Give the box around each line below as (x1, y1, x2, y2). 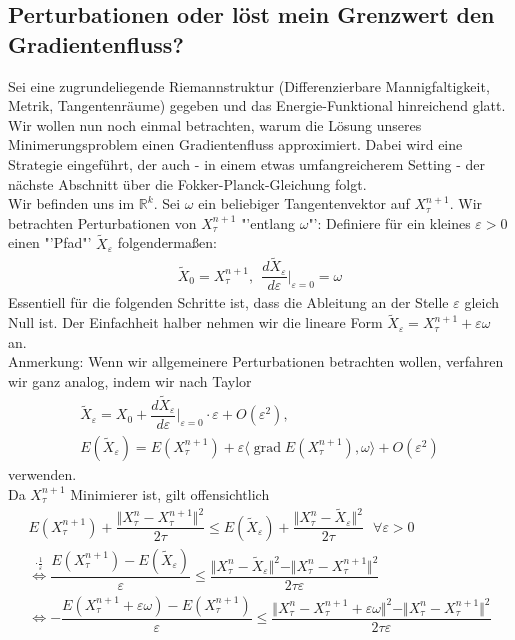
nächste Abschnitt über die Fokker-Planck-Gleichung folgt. (8, 173, 367, 194)
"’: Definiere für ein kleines (308, 212, 471, 233)
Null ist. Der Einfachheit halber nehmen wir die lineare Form (8, 312, 383, 333)
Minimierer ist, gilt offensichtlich (70, 483, 270, 504)
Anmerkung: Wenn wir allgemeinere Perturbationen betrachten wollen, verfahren (8, 351, 504, 372)
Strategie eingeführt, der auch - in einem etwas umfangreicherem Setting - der (8, 153, 486, 174)
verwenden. (8, 464, 77, 484)
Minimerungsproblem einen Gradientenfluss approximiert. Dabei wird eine (8, 134, 463, 155)
